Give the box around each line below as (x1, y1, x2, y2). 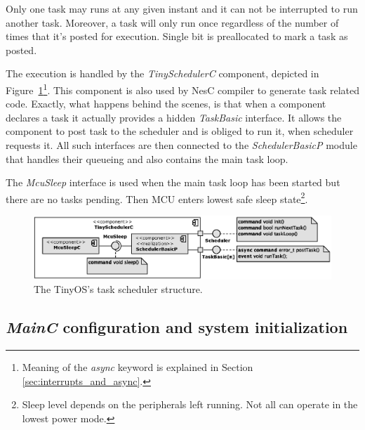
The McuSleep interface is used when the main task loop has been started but (6, 175, 340, 190)
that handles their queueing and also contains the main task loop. (6, 151, 288, 166)
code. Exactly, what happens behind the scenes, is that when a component (6, 96, 326, 111)
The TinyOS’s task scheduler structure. (34, 282, 203, 297)
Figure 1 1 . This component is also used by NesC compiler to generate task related (6, 80, 359, 97)
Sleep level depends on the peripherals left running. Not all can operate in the (22, 397, 358, 412)
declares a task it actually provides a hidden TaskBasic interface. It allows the (6, 110, 342, 124)
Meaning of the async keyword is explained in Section (22, 360, 253, 374)
